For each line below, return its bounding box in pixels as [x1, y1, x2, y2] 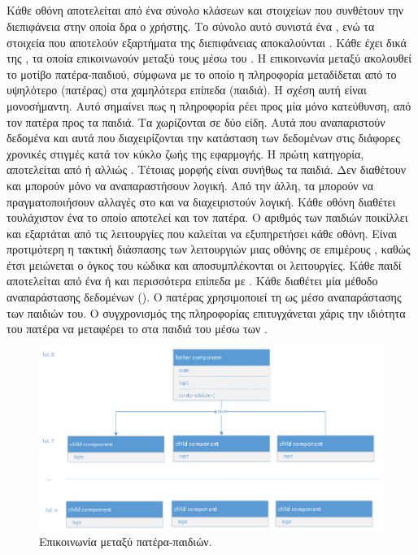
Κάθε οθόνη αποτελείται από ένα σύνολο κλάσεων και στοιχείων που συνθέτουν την [7, 2, 404, 19]
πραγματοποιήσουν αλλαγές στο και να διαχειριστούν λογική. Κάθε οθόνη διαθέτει [7, 193, 396, 210]
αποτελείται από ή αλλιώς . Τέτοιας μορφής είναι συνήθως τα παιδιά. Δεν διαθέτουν [7, 161, 407, 178]
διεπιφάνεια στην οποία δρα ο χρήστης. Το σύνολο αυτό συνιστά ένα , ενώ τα [7, 17, 375, 34]
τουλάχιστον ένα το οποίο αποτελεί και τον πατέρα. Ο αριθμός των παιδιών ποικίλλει [7, 209, 408, 226]
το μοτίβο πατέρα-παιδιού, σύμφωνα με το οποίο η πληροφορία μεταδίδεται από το [7, 65, 397, 82]
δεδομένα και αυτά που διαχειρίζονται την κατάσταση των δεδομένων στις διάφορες [7, 129, 400, 146]
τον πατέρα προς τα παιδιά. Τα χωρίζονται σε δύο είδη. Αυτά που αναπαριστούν [7, 113, 385, 130]
